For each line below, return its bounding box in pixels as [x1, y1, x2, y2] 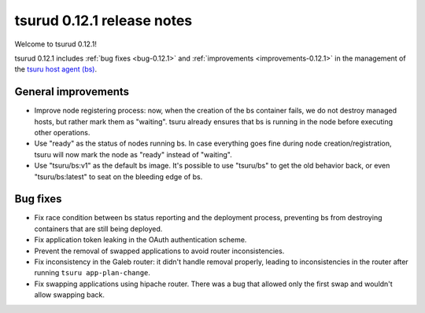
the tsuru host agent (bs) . [14, 64, 98, 74]
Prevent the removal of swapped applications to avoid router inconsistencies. [34, 246, 285, 256]
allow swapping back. [34, 290, 105, 300]
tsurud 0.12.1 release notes [14, 12, 193, 29]
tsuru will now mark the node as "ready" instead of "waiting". [34, 149, 232, 159]
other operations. [34, 128, 91, 138]
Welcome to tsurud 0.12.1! [14, 39, 98, 49]
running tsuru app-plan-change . [34, 268, 151, 278]
